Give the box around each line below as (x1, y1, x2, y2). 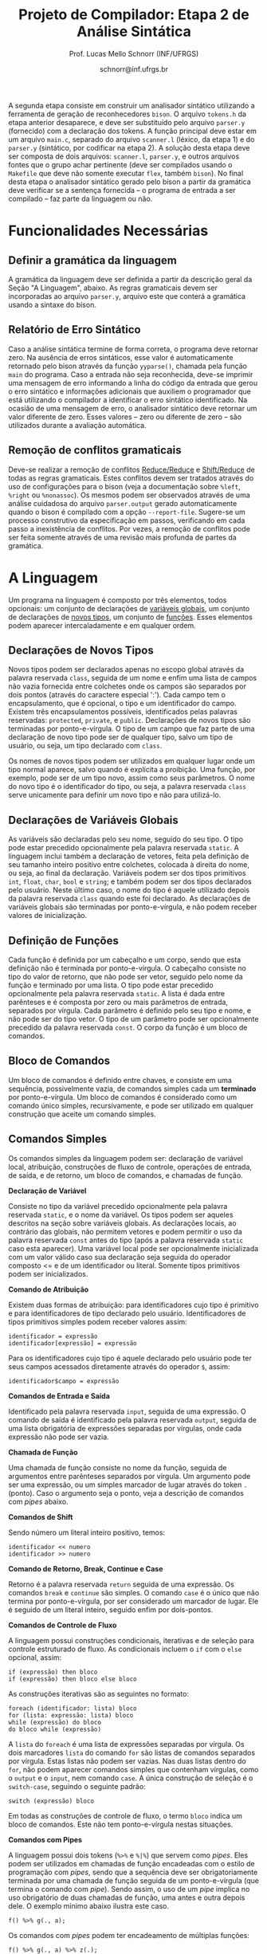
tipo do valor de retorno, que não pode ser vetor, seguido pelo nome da (8, 971, 243, 981)
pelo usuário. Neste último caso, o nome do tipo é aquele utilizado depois (8, 885, 249, 895)
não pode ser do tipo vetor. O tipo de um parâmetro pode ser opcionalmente (8, 1014, 259, 1023)
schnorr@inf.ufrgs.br (99, 64, 169, 73)
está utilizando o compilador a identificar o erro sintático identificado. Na (8, 394, 248, 404)
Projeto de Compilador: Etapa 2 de (18, 6, 249, 24)
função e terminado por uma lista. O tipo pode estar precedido (8, 980, 214, 990)
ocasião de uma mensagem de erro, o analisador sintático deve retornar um (8, 403, 257, 413)
